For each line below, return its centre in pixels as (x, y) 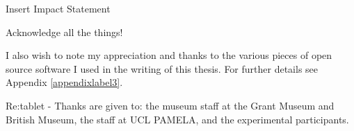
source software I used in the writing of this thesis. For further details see (162, 68)
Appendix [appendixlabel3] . (64, 82)
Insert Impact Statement (58, 8)
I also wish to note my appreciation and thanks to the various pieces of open (169, 55)
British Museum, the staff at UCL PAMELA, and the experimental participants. (177, 119)
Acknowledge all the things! (64, 32)
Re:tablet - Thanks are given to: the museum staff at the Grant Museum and (170, 105)
